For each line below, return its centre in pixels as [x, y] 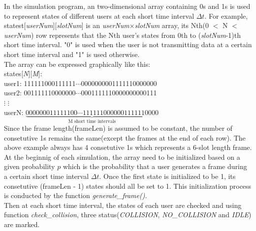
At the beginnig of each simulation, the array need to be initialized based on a [122, 157]
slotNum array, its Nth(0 [172, 25]
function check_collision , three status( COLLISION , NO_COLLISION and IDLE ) [128, 215]
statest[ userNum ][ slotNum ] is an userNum [67, 25]
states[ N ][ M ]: [23, 73]
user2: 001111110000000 [40, 93]
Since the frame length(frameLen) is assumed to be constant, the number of [118, 128]
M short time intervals [92, 122]
